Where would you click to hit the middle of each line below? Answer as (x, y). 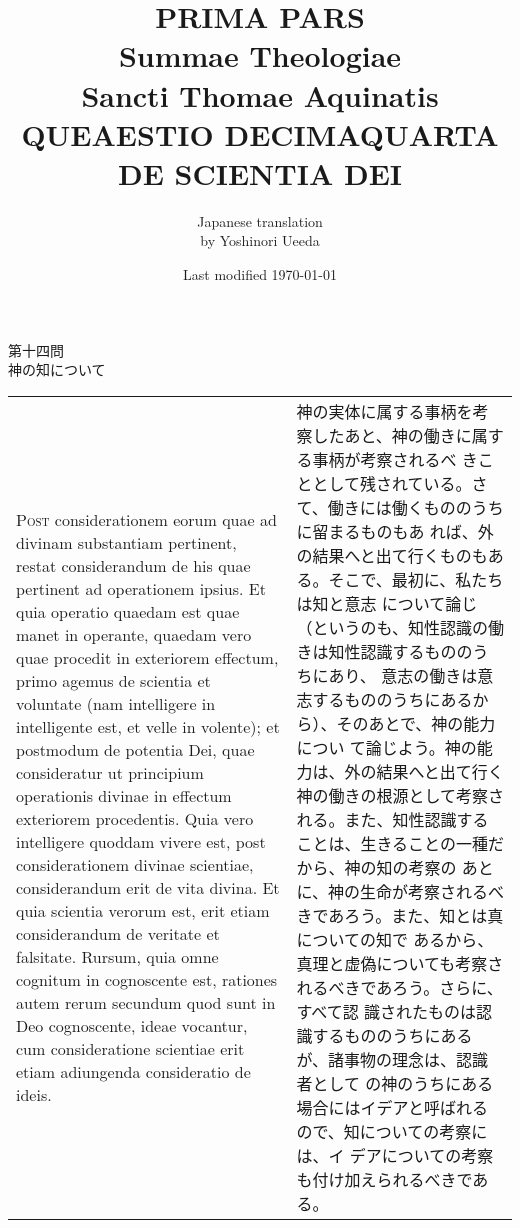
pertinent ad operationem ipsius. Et (141, 588)
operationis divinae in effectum (124, 795)
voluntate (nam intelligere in (116, 703)
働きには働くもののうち (415, 507)
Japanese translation (260, 220)
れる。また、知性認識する (392, 819)
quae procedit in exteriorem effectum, (147, 657)
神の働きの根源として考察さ (400, 795)
